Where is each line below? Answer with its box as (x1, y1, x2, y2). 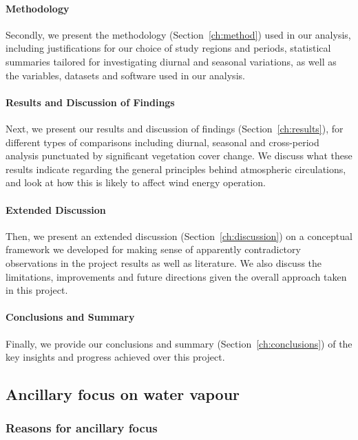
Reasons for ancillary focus (6, 419, 158, 437)
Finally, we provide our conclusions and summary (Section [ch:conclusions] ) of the (6, 336, 352, 350)
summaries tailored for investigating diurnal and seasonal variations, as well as (6, 54, 337, 68)
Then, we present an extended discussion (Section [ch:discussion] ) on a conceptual (6, 228, 352, 243)
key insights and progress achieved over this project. (6, 350, 225, 364)
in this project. (6, 283, 68, 297)
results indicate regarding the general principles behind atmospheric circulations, (6, 161, 346, 176)
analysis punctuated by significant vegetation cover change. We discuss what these (6, 148, 352, 163)
